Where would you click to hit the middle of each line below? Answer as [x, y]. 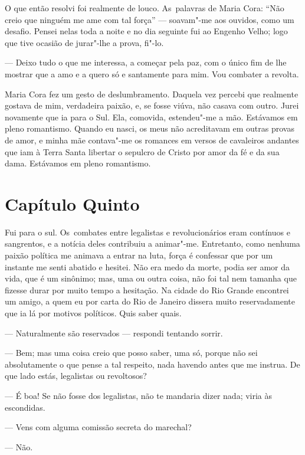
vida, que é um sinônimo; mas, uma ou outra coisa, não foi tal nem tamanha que [151, 278]
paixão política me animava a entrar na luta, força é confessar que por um [139, 255]
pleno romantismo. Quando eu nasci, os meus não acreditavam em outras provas [150, 128]
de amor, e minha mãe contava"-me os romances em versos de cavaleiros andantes [152, 140]
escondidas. [25, 407]
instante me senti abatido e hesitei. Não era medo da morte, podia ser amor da [147, 266]
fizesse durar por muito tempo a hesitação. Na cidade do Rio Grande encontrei [147, 289]
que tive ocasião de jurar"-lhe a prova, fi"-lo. [84, 42]
